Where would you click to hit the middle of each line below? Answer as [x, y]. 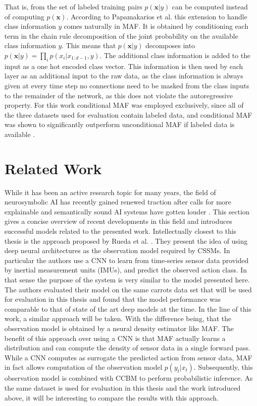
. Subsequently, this [223, 367]
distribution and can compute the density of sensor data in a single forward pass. [128, 348]
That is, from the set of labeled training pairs [74, 6]
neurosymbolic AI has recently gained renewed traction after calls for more [118, 202]
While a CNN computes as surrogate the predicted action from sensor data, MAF [128, 357]
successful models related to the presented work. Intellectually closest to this [121, 231]
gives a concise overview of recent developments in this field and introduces [118, 221]
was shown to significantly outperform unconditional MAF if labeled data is [120, 124]
